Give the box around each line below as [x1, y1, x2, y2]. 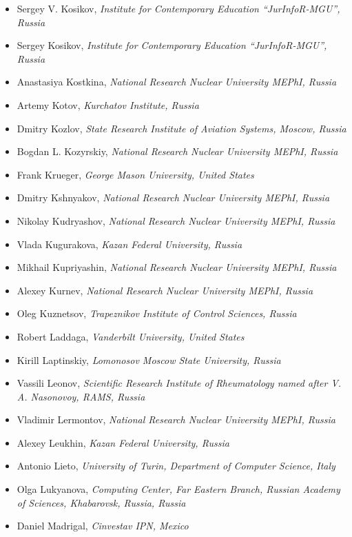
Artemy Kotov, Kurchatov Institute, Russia [17, 97, 199, 112]
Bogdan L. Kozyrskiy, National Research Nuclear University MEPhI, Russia [17, 144, 338, 159]
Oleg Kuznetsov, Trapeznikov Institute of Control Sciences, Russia [17, 306, 297, 321]
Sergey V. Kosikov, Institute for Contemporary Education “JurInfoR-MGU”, [17, 1, 340, 15]
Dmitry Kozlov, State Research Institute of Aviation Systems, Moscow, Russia [17, 121, 346, 135]
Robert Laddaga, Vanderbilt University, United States [17, 329, 245, 343]
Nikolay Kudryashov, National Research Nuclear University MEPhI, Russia [17, 213, 335, 227]
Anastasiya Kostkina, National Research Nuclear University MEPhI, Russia [17, 74, 337, 89]
